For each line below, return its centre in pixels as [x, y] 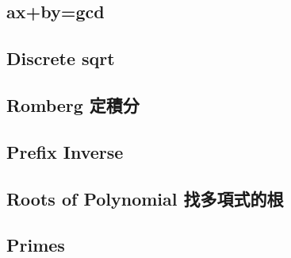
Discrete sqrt [61, 58]
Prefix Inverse [65, 151]
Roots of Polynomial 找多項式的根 [145, 198]
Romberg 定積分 [73, 104]
